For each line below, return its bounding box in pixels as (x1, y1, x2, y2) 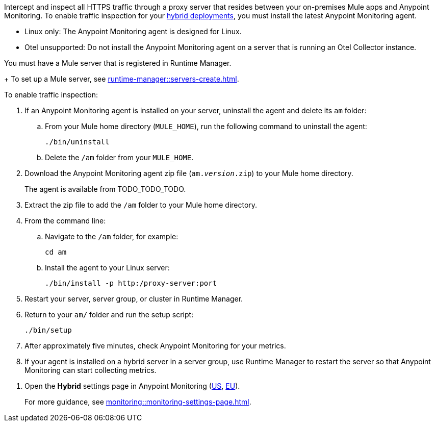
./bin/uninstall (45, 138, 110, 146)
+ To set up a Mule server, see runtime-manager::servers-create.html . (4, 74, 239, 83)
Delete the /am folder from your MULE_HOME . (45, 153, 194, 162)
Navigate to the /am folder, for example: (45, 232, 178, 241)
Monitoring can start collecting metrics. (24, 366, 157, 374)
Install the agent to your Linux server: (45, 263, 170, 272)
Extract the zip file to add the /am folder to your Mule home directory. (24, 201, 258, 209)
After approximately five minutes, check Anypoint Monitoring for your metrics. (24, 341, 286, 350)
